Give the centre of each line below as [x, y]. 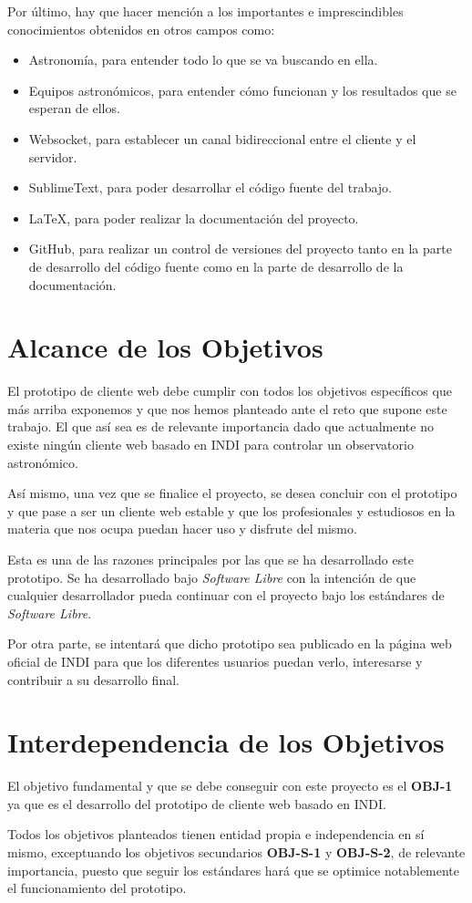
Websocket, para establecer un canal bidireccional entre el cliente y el [222, 138]
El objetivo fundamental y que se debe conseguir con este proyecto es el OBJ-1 [230, 786]
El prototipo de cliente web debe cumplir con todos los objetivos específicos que [230, 391]
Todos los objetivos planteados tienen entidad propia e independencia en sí [216, 834]
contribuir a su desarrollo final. [93, 679]
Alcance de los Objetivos [165, 347]
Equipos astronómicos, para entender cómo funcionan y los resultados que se [242, 90]
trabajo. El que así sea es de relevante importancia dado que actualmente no [221, 426]
